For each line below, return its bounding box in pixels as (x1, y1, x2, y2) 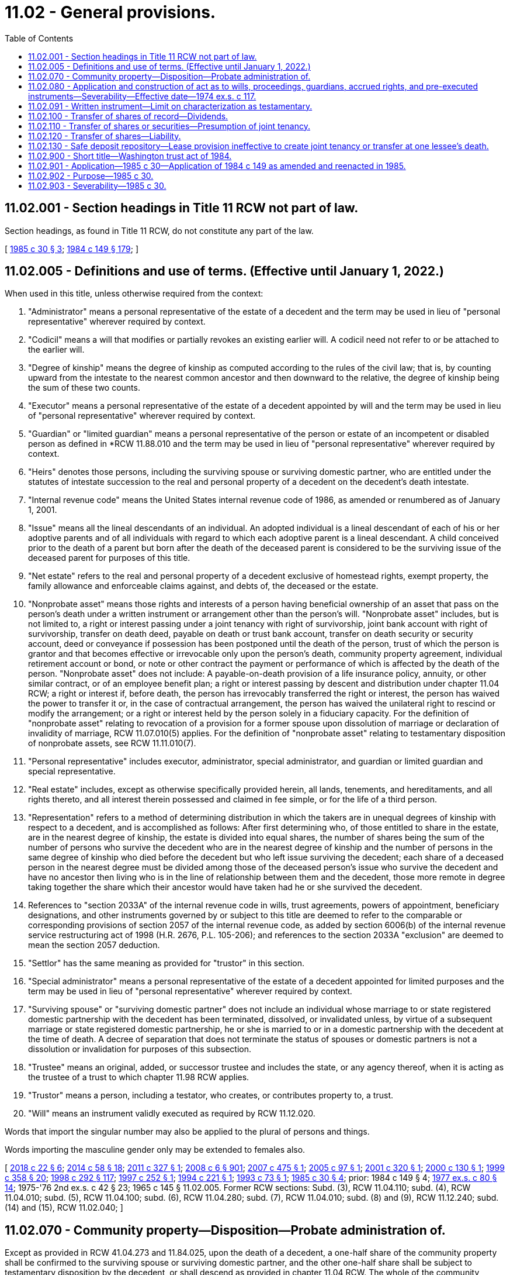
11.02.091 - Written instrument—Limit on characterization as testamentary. (28, 101, 313, 111)
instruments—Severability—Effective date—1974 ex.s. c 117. (28, 91, 256, 101)
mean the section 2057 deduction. (28, 940, 160, 950)
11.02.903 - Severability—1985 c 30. (28, 180, 166, 191)
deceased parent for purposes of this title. (28, 553, 190, 563)
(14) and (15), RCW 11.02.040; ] (5, 1202, 123, 1213)
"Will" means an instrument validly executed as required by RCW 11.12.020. (28, 1108, 315, 1119)
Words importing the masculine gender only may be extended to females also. (5, 1145, 306, 1155)
